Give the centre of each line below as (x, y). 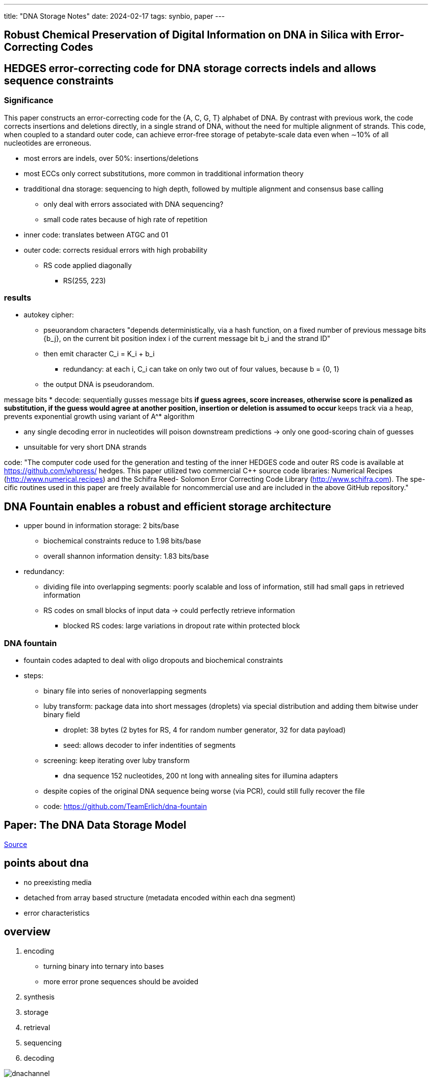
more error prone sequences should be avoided (121, 981)
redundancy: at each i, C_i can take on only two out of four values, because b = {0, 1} (201, 369)
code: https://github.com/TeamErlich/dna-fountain (125, 806)
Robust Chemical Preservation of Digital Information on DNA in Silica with (188, 35)
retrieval (37, 1027)
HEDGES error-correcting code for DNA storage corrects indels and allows (190, 68)
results (18, 298)
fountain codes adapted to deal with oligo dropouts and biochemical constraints (153, 660)
